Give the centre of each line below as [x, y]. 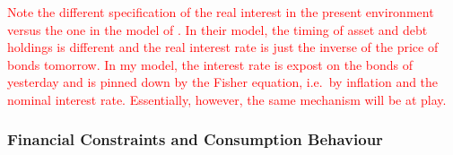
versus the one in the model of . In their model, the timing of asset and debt [218, 29]
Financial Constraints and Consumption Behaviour [195, 139]
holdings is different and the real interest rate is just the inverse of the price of [223, 47]
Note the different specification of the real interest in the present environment [221, 12]
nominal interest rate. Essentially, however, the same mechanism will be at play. [227, 99]
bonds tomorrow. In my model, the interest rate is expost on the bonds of [210, 64]
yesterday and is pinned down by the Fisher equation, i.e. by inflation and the [223, 82]
